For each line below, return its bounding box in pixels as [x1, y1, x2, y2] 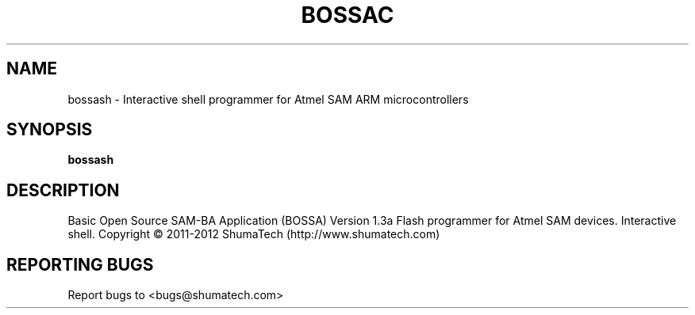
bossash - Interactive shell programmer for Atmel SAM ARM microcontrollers [67, 92, 469, 106]
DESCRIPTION [6, 180, 120, 200]
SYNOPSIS [6, 120, 93, 140]
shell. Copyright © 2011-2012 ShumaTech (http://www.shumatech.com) [67, 227, 440, 241]
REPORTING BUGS [6, 254, 154, 275]
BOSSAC [301, 2, 394, 28]
